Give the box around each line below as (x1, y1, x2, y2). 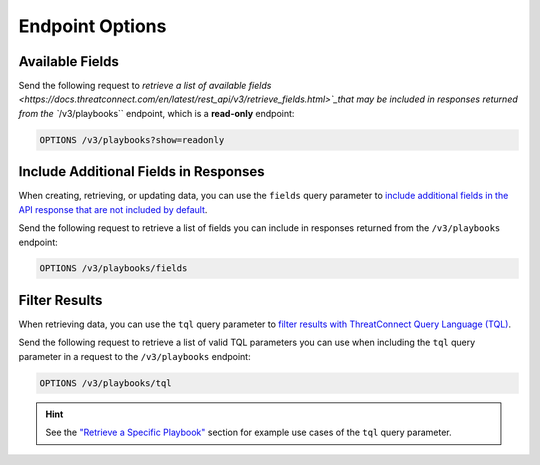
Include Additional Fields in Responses (18, 163, 265, 180)
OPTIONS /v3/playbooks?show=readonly (39, 134, 225, 145)
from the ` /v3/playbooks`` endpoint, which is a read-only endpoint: (18, 107, 295, 119)
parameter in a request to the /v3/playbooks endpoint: (18, 350, 251, 362)
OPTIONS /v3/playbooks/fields (39, 263, 188, 274)
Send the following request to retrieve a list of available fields (18, 80, 272, 92)
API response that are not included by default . (18, 203, 208, 215)
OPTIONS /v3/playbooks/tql (39, 377, 172, 389)
